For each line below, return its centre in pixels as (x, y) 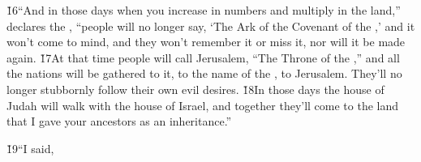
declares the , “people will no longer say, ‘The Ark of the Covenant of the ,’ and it (211, 26)
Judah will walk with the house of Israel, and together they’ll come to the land (203, 105)
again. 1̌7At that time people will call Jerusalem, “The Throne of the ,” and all (203, 57)
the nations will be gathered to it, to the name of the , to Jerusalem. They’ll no (204, 73)
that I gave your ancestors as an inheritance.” (119, 121)
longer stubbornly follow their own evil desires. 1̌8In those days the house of (195, 89)
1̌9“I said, (30, 148)
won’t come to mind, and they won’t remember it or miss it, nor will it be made (206, 42)
